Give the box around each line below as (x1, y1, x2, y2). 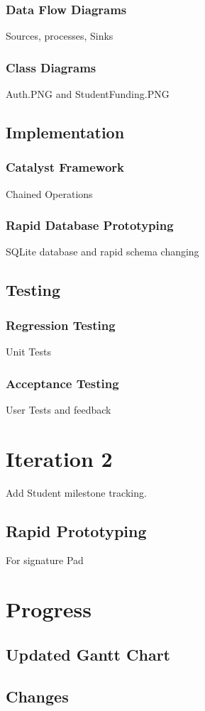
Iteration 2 (6, 443, 113, 473)
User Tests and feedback (6, 402, 111, 417)
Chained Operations (6, 186, 93, 201)
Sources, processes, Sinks (6, 28, 113, 43)
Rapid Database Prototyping (6, 216, 174, 234)
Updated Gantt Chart (6, 643, 170, 665)
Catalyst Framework (6, 158, 124, 176)
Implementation (6, 121, 125, 143)
